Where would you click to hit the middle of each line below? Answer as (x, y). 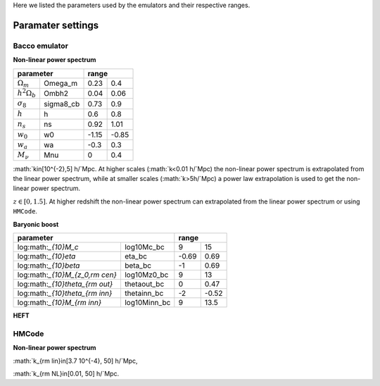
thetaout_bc (144, 284)
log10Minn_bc (147, 303)
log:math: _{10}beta (49, 266)
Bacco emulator (40, 46)
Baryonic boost (36, 224)
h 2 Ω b (27, 93)
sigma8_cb (62, 104)
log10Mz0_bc (146, 275)
